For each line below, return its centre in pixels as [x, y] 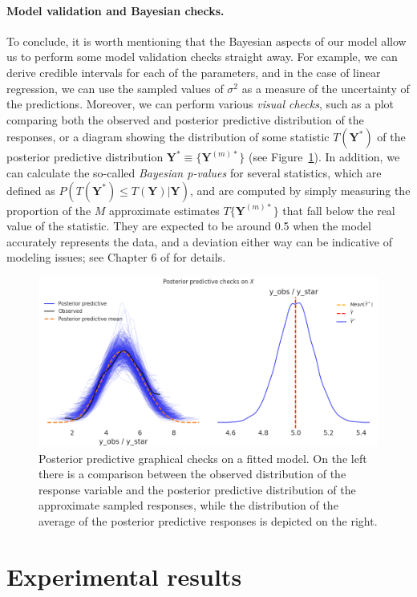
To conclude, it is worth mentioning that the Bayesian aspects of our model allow [206, 41]
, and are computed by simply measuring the [300, 190]
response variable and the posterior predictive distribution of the [197, 489]
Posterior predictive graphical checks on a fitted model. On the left [203, 458]
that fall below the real [339, 210]
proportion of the [49, 210]
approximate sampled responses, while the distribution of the [188, 505]
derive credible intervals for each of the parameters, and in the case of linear [194, 72]
